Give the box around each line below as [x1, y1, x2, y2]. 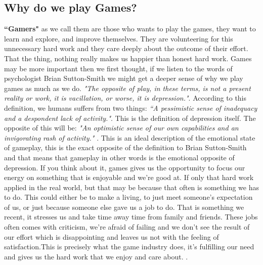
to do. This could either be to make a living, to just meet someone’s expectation [4, 192, 253, 202]
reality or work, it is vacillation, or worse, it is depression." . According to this [4, 93, 247, 103]
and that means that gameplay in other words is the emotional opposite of [4, 152, 235, 162]
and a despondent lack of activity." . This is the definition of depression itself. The [4, 112, 256, 123]
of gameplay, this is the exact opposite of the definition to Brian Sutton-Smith [4, 142, 247, 153]
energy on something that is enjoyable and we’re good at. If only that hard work [4, 172, 254, 183]
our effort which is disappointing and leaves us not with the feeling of [4, 231, 219, 242]
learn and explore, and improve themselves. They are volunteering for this [4, 33, 233, 43]
